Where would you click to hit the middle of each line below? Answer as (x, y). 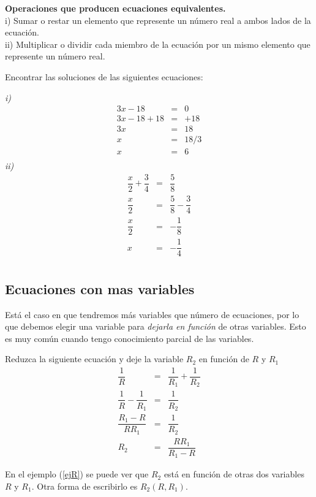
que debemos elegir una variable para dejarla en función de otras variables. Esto (156, 326)
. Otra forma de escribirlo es (85, 486)
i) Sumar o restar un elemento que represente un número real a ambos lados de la (158, 20)
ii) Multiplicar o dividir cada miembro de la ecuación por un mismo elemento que (158, 44)
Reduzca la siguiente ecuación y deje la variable (94, 359)
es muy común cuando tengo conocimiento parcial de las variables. (130, 338)
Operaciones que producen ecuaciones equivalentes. (115, 8)
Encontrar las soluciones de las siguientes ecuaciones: (104, 76)
